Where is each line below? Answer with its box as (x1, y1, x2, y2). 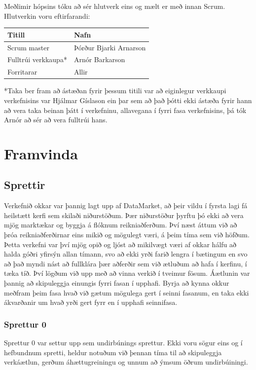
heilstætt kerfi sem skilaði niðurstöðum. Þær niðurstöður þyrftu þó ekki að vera (4, 210, 244, 220)
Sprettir (4, 177, 45, 192)
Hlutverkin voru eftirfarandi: (4, 10, 90, 21)
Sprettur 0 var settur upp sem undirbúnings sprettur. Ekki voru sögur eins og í (4, 337, 243, 348)
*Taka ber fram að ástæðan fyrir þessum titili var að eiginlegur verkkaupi (4, 85, 226, 96)
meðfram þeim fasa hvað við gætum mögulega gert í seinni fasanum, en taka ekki (4, 287, 249, 297)
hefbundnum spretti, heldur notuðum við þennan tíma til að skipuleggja (4, 347, 222, 357)
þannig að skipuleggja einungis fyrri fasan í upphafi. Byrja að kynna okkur (4, 278, 229, 288)
